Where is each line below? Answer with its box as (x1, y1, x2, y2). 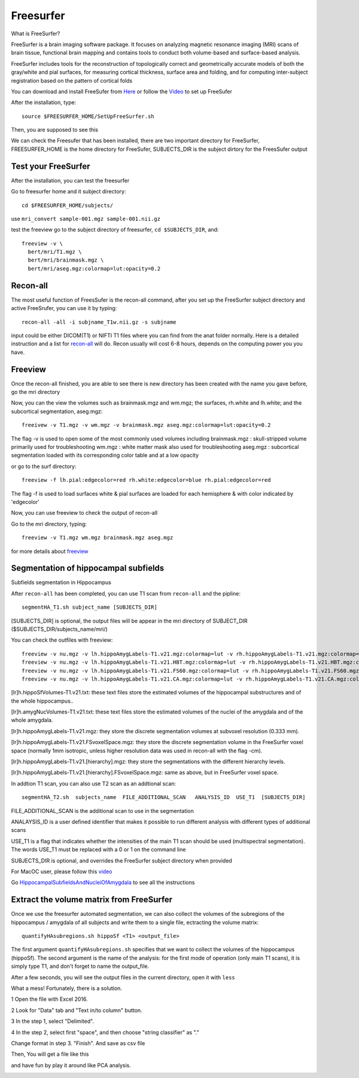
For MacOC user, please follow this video (11, 868, 112, 875)
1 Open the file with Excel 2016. (11, 995, 88, 1003)
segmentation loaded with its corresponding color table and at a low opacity (11, 452, 199, 459)
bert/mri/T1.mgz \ (28, 248, 82, 256)
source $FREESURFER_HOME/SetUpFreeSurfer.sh (22, 113, 155, 120)
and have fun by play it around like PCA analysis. (11, 1061, 131, 1068)
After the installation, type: (11, 99, 77, 106)
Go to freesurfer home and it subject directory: (11, 188, 126, 195)
